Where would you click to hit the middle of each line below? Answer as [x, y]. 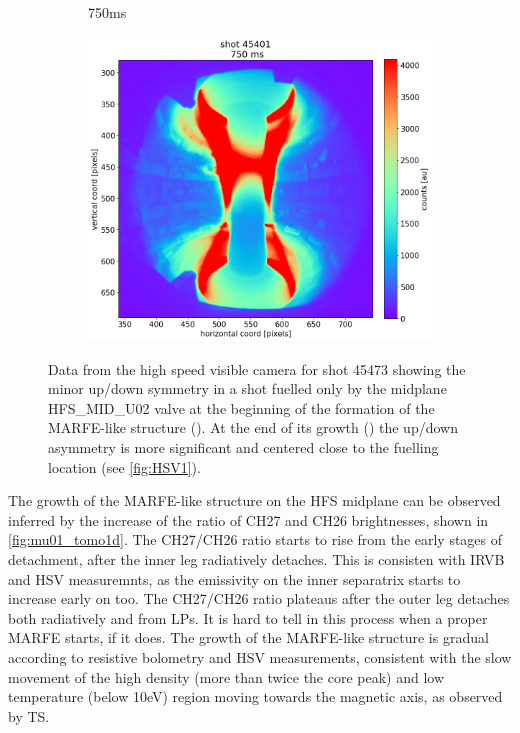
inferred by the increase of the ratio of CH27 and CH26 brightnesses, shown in [248, 519]
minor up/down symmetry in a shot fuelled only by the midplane [247, 388]
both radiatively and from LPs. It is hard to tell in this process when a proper [248, 617]
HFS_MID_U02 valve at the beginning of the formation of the [241, 407]
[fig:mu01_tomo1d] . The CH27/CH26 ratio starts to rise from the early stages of [255, 539]
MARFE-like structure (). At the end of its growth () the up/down [253, 427]
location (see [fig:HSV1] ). [124, 466]
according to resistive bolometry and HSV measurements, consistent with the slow [260, 657]
